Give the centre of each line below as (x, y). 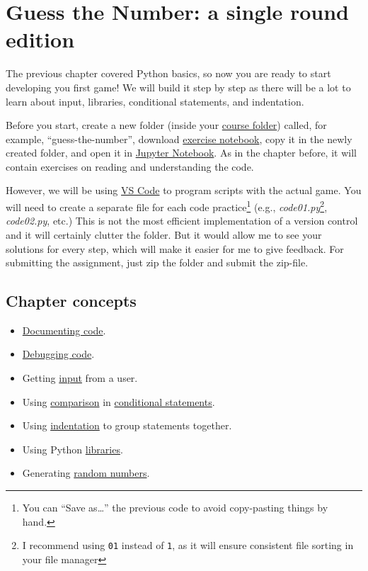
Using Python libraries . (73, 449)
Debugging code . (58, 354)
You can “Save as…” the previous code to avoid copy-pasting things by (175, 508)
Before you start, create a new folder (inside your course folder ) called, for (166, 125)
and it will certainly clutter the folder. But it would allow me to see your (164, 234)
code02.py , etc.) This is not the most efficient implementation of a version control (182, 221)
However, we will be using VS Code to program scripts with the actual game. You (184, 190)
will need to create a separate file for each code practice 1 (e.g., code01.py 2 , (167, 206)
